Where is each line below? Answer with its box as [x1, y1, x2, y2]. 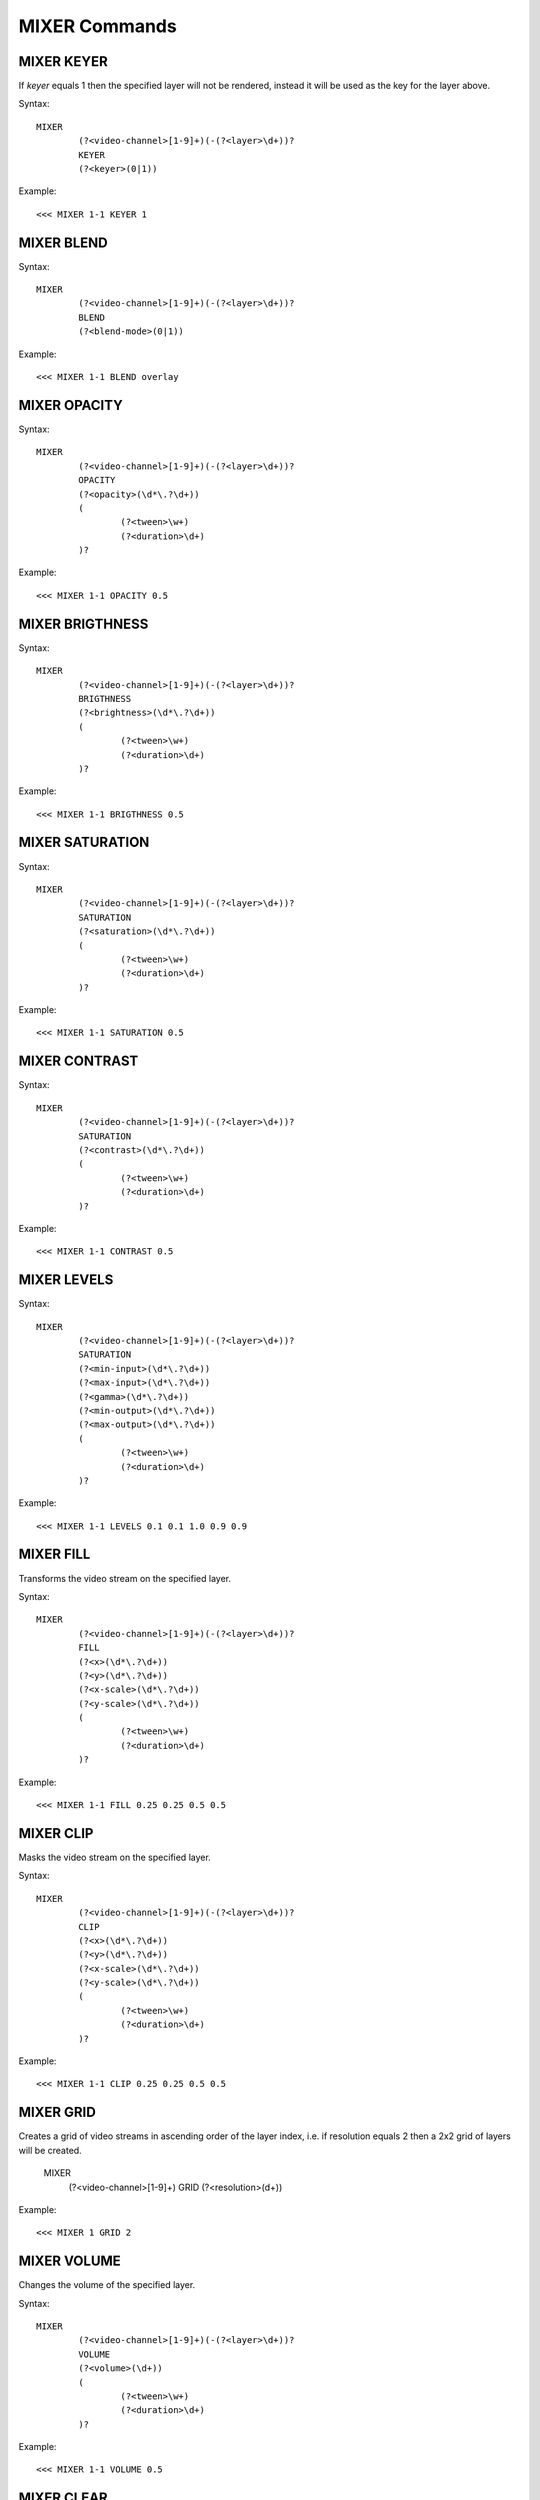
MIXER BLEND [18, 234, 109, 251]
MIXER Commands [18, 15, 177, 37]
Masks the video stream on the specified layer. [18, 1851, 212, 1863]
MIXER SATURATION [18, 834, 150, 851]
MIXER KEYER [18, 53, 109, 70]
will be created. [18, 2144, 82, 2156]
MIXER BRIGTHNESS [18, 615, 149, 632]
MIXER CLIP [18, 1825, 94, 1842]
